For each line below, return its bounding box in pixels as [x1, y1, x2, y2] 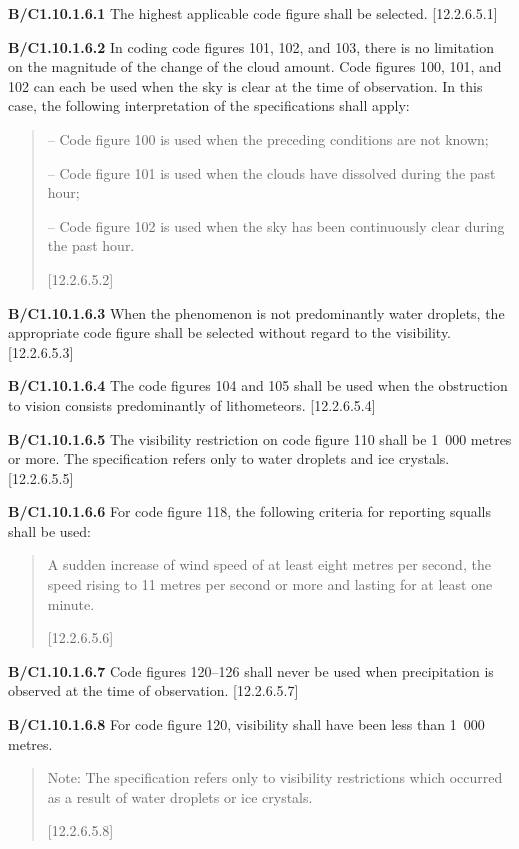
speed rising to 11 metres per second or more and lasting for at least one [47, 574, 493, 595]
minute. [47, 593, 95, 614]
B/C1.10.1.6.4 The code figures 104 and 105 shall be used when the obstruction [8, 375, 508, 396]
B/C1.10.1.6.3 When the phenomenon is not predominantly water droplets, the [8, 302, 505, 323]
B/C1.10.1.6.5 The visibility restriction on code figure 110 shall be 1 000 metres [8, 428, 512, 449]
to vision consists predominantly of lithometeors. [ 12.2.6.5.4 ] [8, 394, 376, 415]
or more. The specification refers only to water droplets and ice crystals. [8, 448, 450, 469]
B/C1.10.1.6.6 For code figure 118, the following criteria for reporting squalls [8, 501, 491, 522]
